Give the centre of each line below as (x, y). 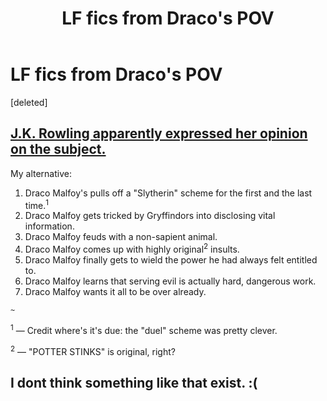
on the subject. (58, 149)
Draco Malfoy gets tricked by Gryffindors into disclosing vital (150, 216)
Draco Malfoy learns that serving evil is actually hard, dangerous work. (170, 281)
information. (49, 226)
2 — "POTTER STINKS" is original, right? (93, 350)
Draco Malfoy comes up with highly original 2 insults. (132, 249)
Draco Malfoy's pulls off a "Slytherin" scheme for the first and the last (168, 193)
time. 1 (36, 204)
